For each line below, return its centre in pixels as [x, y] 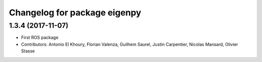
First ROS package [40, 37]
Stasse [28, 51]
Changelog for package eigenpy [75, 12]
